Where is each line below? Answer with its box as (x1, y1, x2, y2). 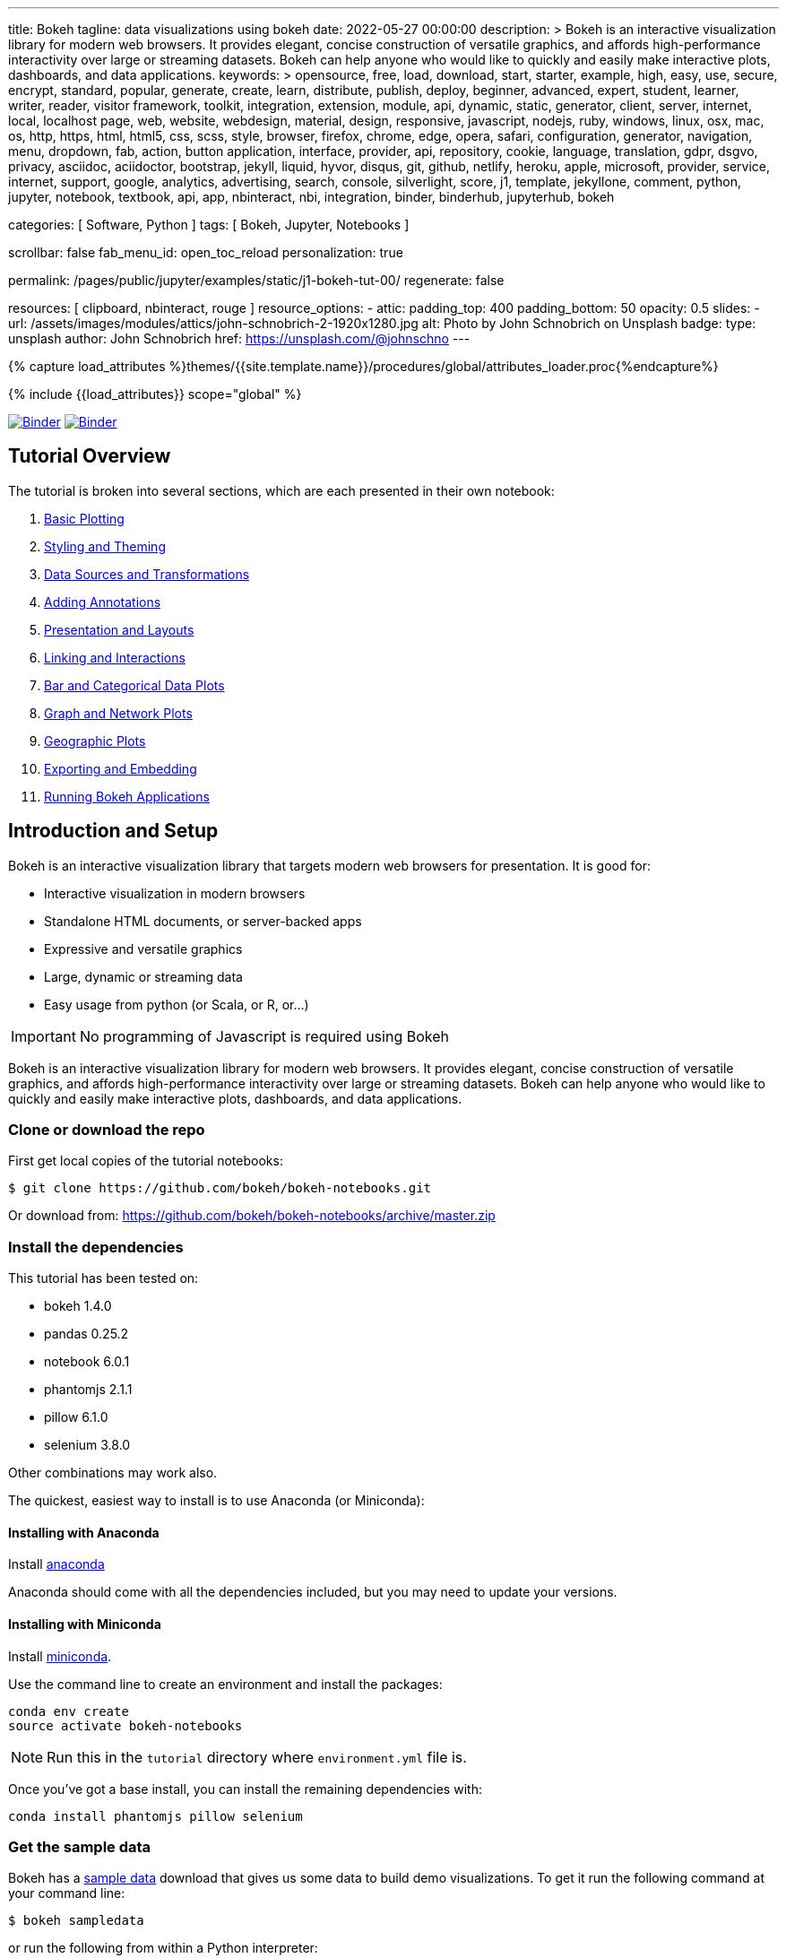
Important (11, 1027, 76, 1045)
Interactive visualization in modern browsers (44, 885, 306, 901)
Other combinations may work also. (8, 1465, 218, 1481)
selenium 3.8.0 (44, 1437, 131, 1453)
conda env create (8, 1703, 129, 1719)
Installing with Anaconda (8, 1524, 160, 1540)
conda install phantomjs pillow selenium (8, 1808, 303, 1824)
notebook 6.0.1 (44, 1354, 130, 1370)
